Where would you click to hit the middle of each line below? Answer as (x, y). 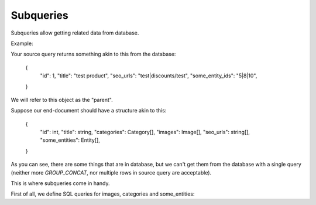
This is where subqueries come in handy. (61, 183)
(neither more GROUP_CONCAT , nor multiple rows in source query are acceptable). (111, 172)
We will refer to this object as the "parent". (62, 100)
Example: (22, 43)
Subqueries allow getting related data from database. (75, 33)
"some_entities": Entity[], (70, 140)
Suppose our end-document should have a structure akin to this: (89, 111)
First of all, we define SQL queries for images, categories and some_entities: (103, 194)
